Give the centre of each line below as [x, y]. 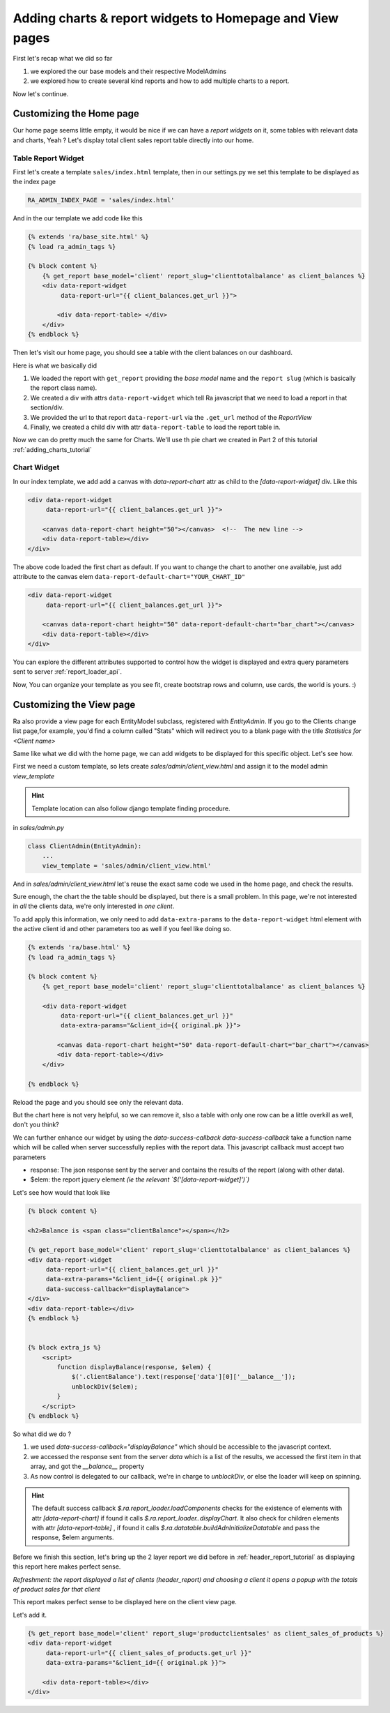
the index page [34, 182]
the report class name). [64, 388]
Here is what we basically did [55, 365]
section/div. [47, 407]
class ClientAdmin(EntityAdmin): [85, 846]
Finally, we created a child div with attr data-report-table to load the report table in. [156, 427]
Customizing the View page [74, 704]
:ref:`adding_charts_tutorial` [52, 449]
